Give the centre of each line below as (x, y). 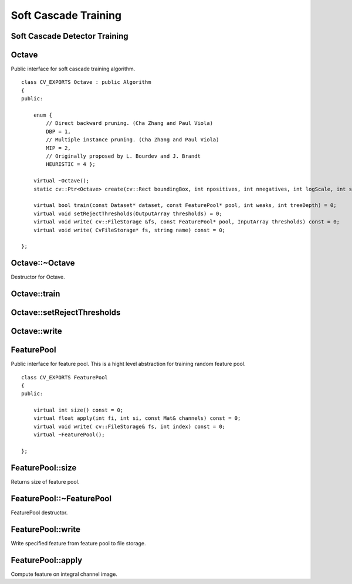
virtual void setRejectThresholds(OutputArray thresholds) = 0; (128, 213)
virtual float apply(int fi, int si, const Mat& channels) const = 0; (137, 418)
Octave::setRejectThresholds (66, 313)
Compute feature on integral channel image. (64, 574)
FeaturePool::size (44, 468)
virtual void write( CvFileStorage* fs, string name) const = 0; (129, 230)
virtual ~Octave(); (61, 181)
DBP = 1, (58, 131)
